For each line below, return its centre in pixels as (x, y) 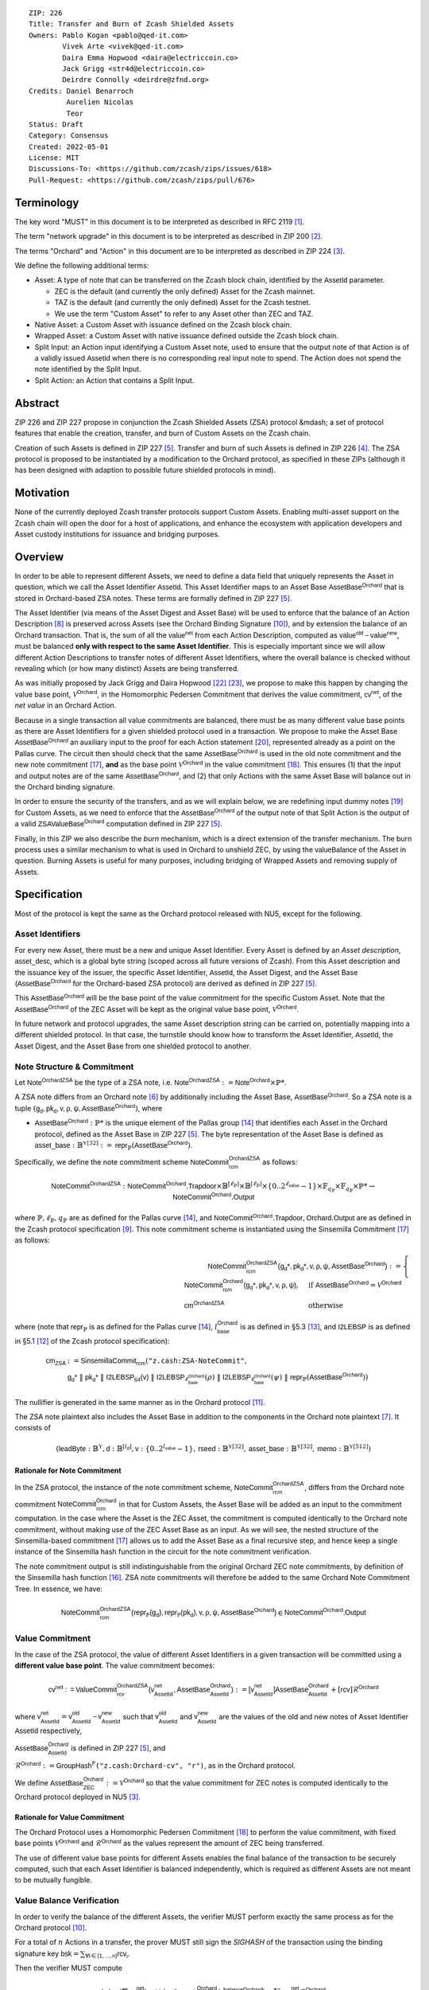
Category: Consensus (69, 136)
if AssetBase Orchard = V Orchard (355, 1284)
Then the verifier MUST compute (69, 1968)
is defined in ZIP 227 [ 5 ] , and (118, 1748)
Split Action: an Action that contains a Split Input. (114, 380)
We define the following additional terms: (82, 265)
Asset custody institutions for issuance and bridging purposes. (117, 534)
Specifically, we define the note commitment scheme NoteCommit (122, 1161)
